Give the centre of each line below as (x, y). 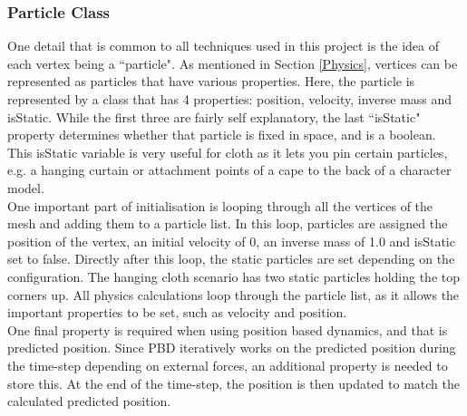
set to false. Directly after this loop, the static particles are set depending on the (231, 259)
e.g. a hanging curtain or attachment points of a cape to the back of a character (229, 170)
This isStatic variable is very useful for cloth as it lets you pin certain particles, (228, 152)
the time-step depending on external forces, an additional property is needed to (228, 365)
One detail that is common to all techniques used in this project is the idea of (224, 46)
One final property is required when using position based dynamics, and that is (228, 329)
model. (26, 187)
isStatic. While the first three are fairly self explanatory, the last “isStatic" (214, 116)
